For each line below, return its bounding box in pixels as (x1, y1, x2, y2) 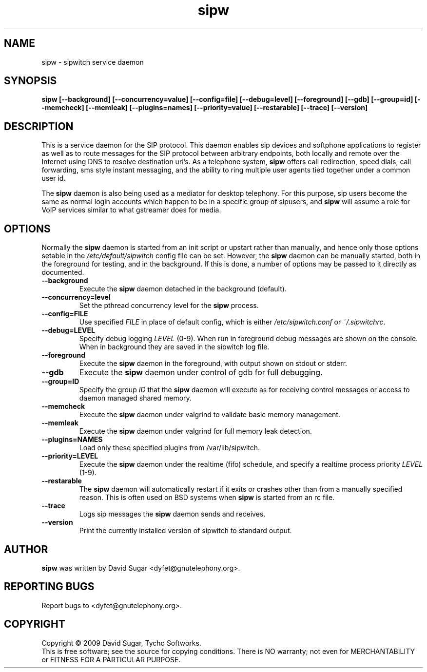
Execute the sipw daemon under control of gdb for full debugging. (79, 367, 323, 378)
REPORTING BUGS (4, 580, 95, 593)
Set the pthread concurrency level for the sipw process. (79, 301, 259, 310)
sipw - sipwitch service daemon (41, 58, 144, 66)
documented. (41, 268, 84, 277)
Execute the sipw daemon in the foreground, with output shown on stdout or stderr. (79, 359, 348, 368)
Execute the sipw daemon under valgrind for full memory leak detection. (79, 427, 312, 436)
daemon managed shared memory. (79, 394, 192, 403)
